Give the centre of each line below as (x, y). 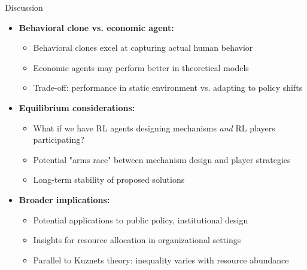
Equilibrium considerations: (77, 107)
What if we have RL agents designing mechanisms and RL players (154, 128)
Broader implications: (64, 199)
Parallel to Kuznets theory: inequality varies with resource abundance (161, 260)
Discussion (24, 7)
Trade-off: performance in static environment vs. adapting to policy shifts (168, 88)
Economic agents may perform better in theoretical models (141, 67)
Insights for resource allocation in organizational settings (137, 240)
